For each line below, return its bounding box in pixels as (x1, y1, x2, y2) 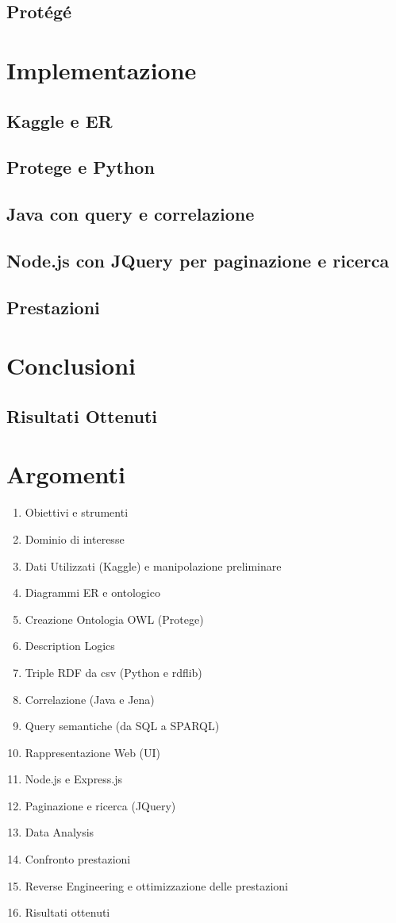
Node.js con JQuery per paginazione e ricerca (6, 248, 390, 272)
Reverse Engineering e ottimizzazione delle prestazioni (25, 877, 288, 894)
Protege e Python (6, 155, 155, 179)
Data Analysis (25, 824, 94, 840)
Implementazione (6, 53, 197, 86)
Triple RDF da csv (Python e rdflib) (25, 663, 202, 680)
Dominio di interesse (25, 530, 125, 547)
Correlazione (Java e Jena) (25, 690, 155, 707)
